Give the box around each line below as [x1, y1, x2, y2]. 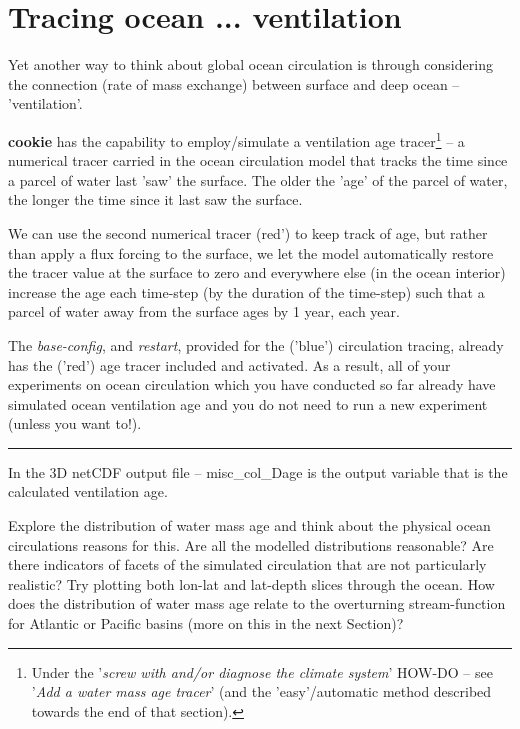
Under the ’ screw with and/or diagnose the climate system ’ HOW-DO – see [31, 661, 493, 682]
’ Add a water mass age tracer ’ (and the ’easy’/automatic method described [31, 681, 492, 702]
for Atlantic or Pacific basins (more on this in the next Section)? [8, 613, 404, 634]
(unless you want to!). [8, 413, 142, 434]
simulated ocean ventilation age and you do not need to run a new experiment [8, 393, 488, 414]
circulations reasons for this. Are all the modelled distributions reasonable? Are [8, 534, 494, 555]
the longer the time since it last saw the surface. [8, 189, 303, 210]
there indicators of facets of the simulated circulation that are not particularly [8, 554, 487, 575]
